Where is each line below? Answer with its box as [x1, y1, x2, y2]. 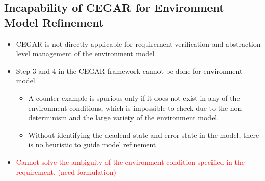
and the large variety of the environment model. [69, 112, 219, 123]
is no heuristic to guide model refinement [28, 139, 156, 150]
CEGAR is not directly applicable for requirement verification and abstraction [16, 38, 261, 49]
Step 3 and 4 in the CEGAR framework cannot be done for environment [16, 65, 243, 76]
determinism [28, 112, 67, 123]
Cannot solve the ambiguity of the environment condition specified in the [16, 156, 245, 167]
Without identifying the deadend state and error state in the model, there [28, 129, 259, 140]
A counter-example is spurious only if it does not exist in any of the [28, 92, 240, 103]
